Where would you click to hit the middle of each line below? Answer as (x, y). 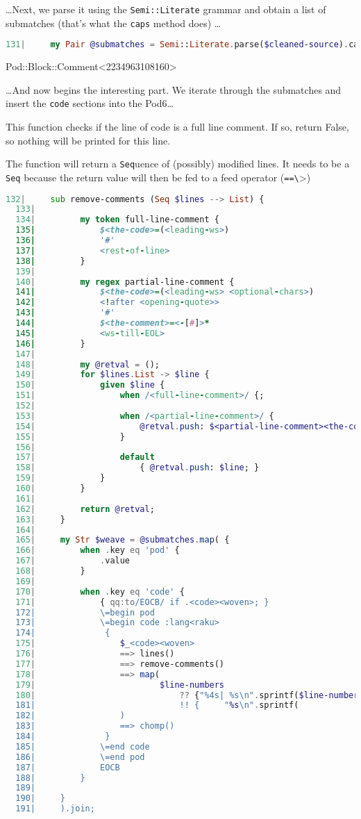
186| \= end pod (80, 757)
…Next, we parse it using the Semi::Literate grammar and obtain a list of (166, 9)
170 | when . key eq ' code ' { (100, 591)
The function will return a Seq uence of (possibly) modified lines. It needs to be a (178, 164)
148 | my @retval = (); (88, 364)
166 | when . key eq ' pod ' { (98, 551)
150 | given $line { (90, 385)
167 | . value (73, 561)
